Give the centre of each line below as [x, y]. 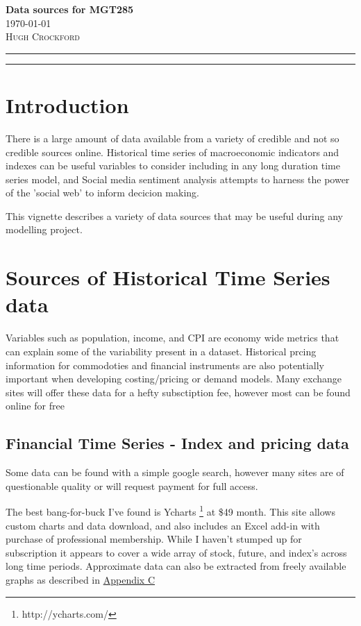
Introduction [67, 104]
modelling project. [44, 229]
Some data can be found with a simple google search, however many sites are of [175, 472]
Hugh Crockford [43, 36]
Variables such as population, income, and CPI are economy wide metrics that [173, 338]
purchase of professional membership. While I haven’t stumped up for [154, 539]
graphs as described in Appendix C [81, 579]
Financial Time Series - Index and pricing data [177, 443]
